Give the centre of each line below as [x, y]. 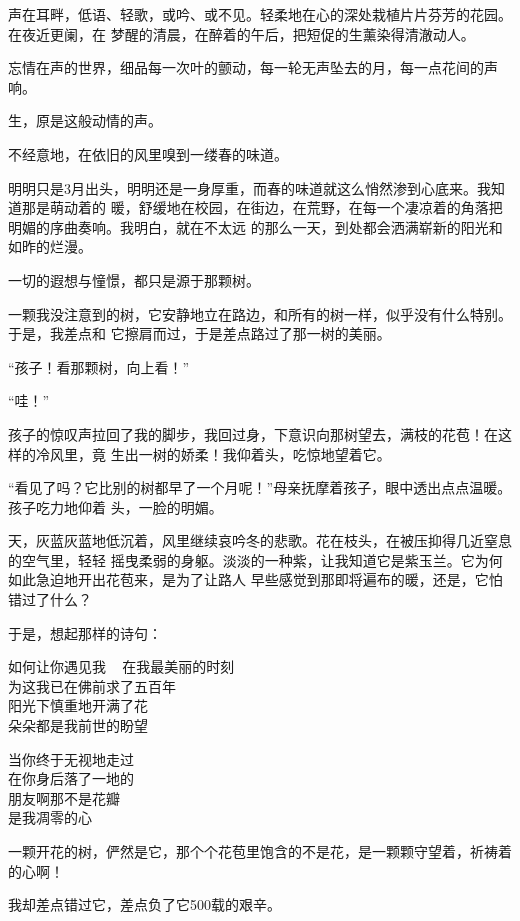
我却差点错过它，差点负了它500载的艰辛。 [144, 904]
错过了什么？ [50, 599]
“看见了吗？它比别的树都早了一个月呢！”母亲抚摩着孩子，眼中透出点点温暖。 [260, 487]
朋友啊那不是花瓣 [64, 797]
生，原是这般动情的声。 [85, 120]
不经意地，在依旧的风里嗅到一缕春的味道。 [148, 153]
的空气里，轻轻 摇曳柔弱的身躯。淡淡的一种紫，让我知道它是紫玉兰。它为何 [255, 559]
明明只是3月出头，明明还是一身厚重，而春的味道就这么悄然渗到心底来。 [242, 187]
